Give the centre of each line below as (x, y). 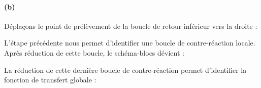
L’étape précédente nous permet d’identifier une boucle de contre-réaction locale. (130, 43)
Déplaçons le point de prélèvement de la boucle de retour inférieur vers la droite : (131, 26)
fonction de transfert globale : (50, 80)
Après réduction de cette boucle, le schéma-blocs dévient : (94, 52)
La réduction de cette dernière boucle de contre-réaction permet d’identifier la (125, 70)
